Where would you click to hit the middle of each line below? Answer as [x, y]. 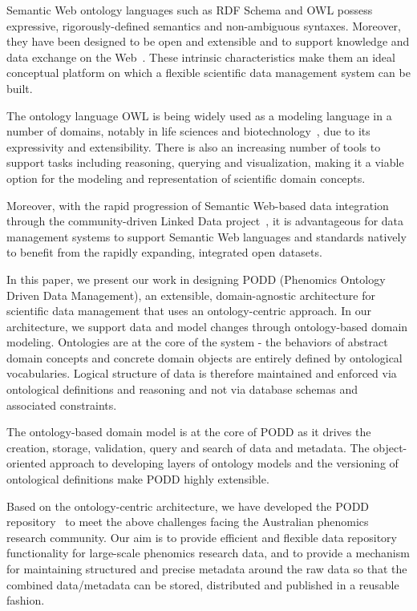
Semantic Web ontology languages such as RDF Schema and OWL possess [190, 10]
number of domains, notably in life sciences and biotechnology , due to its [188, 131]
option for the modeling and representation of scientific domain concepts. [186, 178]
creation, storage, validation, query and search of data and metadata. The [188, 447]
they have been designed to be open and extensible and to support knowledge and [208, 41]
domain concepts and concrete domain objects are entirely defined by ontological [204, 357]
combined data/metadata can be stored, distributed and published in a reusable [203, 584]
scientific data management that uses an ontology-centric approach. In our [189, 311]
